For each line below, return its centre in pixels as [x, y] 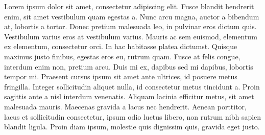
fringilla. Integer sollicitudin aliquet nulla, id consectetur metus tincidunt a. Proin [132, 86]
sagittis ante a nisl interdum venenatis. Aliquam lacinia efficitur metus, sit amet [129, 96]
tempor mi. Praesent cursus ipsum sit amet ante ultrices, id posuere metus [121, 76]
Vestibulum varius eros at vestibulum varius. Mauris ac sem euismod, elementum [131, 36]
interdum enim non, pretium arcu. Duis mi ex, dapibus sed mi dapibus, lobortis [129, 66]
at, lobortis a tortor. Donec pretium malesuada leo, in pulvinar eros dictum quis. [130, 26]
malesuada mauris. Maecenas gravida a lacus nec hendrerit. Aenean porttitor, [125, 106]
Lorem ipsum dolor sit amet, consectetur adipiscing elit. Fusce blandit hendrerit [129, 6]
